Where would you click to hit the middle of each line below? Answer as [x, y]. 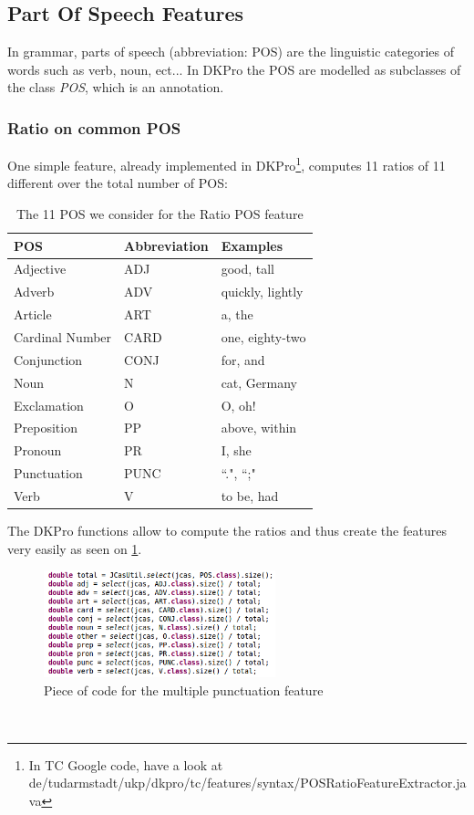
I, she [236, 450]
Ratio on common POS [94, 127]
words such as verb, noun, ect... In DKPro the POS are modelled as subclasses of [234, 69]
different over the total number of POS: [118, 183]
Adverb [34, 292]
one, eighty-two [263, 337]
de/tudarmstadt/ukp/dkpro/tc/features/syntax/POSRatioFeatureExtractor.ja [247, 783]
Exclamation [49, 405]
